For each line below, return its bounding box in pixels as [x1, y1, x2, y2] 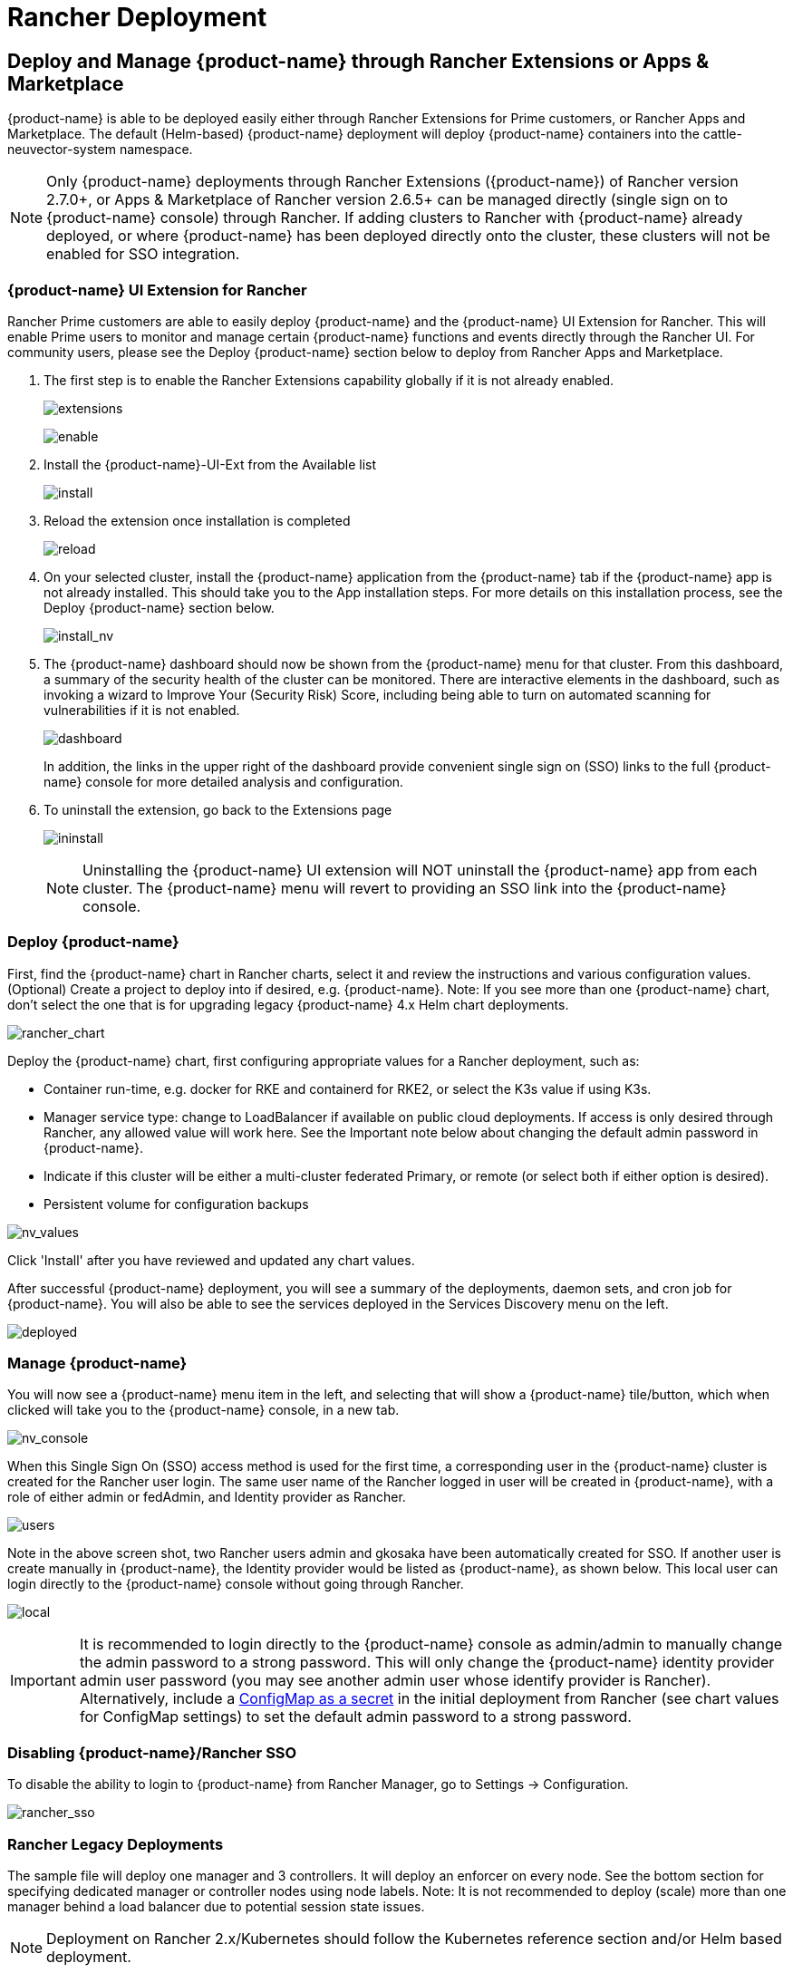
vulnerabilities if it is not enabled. [44, 701, 240, 718]
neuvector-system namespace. [7, 141, 193, 158]
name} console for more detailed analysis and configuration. [44, 773, 404, 789]
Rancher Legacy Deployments [7, 1834, 224, 1853]
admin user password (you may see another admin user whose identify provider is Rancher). [79, 1671, 711, 1690]
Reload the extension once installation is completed [44, 512, 351, 528]
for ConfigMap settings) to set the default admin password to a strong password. [79, 1707, 632, 1726]
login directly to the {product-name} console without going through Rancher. [7, 1576, 464, 1592]
